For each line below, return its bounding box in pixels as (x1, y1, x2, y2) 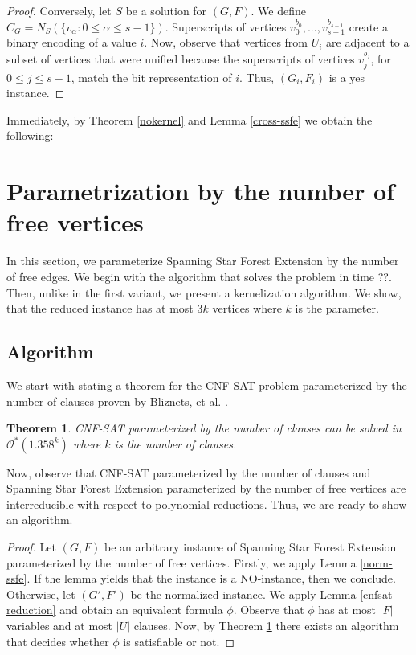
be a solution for (125, 2, 207, 18)
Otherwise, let (6, 585, 75, 602)
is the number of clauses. (114, 435, 237, 452)
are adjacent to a (326, 34, 410, 51)
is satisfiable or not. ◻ (123, 632, 235, 649)
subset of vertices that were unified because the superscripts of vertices (6, 51, 355, 68)
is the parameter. (295, 300, 379, 317)
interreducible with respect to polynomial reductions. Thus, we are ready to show (6, 495, 407, 512)
